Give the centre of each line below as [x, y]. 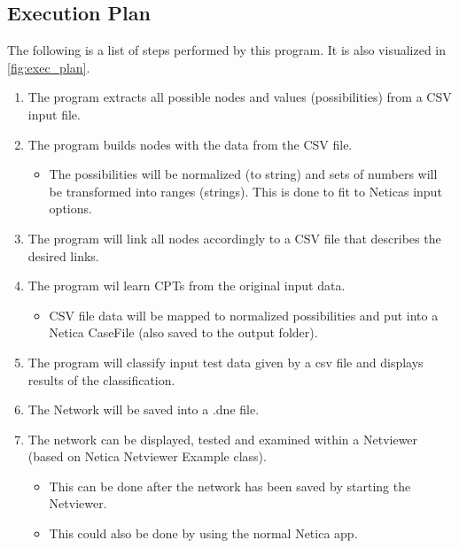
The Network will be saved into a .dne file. [144, 409]
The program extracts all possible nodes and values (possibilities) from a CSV [240, 97]
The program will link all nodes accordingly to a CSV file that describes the [234, 238]
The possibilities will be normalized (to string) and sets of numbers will [243, 174]
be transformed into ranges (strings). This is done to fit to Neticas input [245, 191]
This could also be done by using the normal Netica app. [203, 533]
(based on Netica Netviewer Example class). [147, 456]
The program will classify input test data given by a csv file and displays [226, 362]
